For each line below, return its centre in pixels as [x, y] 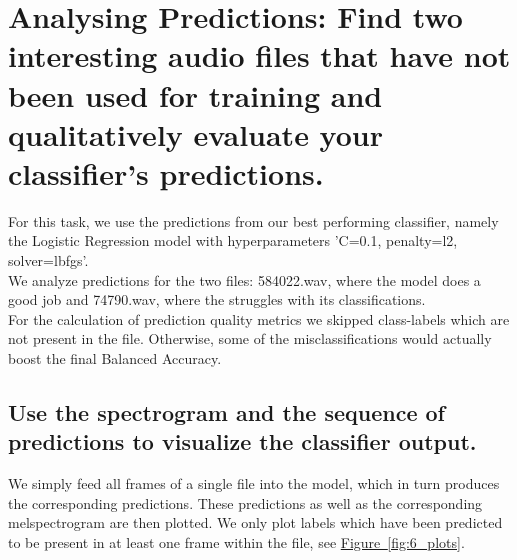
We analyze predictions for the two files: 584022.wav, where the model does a [244, 279]
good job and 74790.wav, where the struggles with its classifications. [217, 299]
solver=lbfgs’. [48, 260]
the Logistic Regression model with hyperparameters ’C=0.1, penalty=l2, [233, 240]
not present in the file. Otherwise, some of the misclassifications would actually [250, 338]
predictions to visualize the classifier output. [242, 441]
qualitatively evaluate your [195, 133]
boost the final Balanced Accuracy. [115, 358]
